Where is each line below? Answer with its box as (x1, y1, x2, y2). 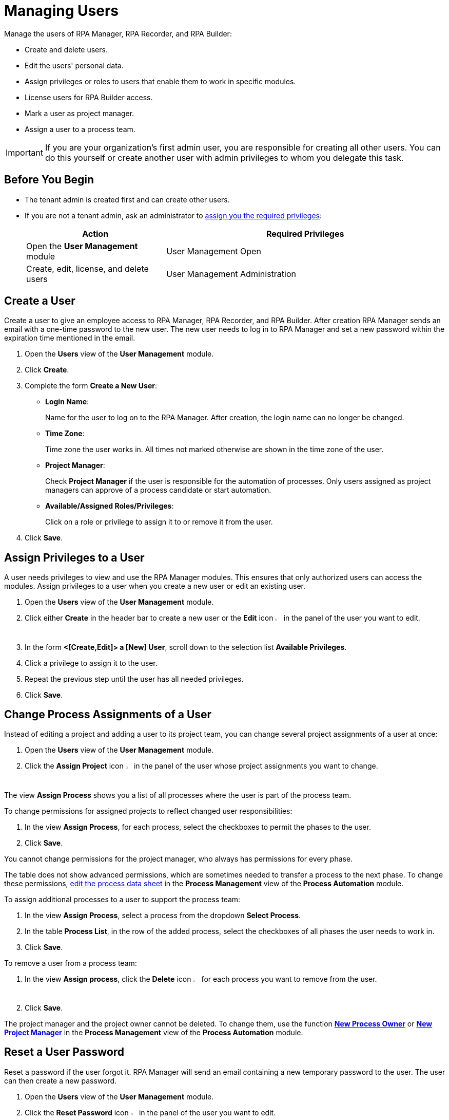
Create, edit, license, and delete (26, 263, 149, 274)
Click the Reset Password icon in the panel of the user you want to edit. (25, 1108, 276, 1117)
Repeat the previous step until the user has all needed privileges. (25, 674, 244, 683)
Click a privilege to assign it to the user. (25, 658, 158, 667)
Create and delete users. (25, 45, 108, 54)
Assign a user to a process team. (25, 124, 135, 134)
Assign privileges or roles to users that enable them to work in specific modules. (25, 77, 296, 86)
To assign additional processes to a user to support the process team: (4, 894, 241, 904)
